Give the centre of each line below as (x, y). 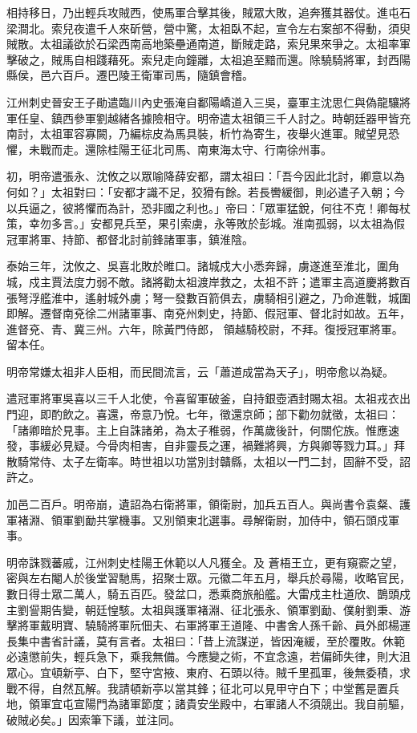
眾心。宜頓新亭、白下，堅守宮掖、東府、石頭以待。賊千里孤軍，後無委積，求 (208, 672)
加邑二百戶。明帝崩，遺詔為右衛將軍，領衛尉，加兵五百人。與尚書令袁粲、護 (208, 504)
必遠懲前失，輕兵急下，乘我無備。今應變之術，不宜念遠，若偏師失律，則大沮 (208, 656)
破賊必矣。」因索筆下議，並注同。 (93, 719)
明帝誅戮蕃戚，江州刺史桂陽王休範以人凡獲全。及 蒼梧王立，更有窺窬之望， (205, 562)
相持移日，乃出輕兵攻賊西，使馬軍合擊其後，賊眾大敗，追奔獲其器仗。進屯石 (208, 12)
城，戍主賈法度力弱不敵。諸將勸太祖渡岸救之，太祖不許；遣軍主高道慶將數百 (208, 281)
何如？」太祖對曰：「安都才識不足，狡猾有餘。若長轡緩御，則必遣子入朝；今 (206, 191)
